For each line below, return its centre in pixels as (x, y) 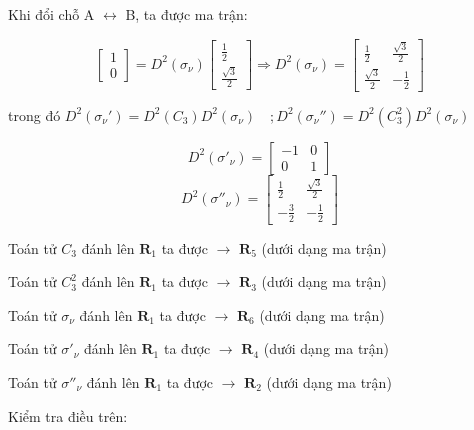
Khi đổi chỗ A (51, 14)
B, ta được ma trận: (186, 14)
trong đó (34, 114)
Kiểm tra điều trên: (68, 415)
